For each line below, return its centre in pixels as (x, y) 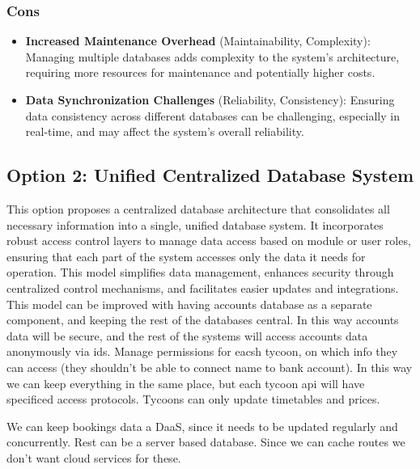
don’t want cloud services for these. (94, 457)
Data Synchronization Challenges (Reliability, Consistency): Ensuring (210, 99)
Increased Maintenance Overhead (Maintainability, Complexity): (198, 41)
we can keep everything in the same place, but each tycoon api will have (186, 383)
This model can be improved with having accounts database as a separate (189, 304)
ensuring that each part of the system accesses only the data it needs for (186, 256)
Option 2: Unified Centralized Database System (210, 175)
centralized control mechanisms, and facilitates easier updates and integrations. (203, 287)
